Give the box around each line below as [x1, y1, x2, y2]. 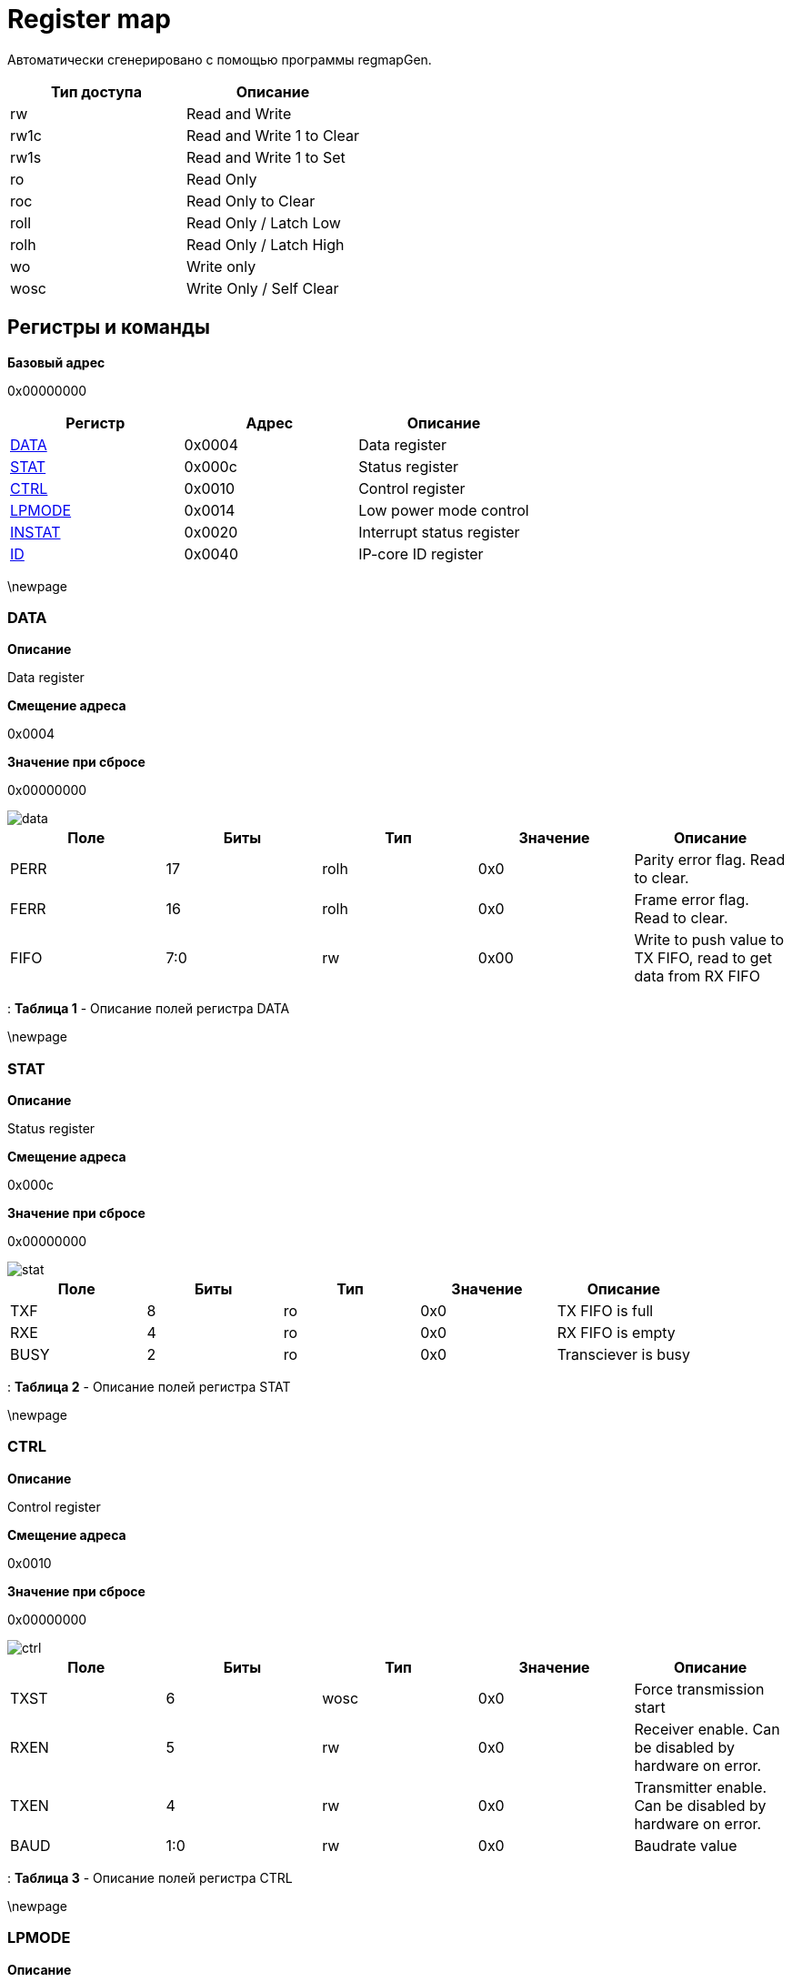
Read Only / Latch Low [185, 213, 341, 232]
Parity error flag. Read [634, 850, 786, 870]
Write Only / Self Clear [185, 278, 339, 297]
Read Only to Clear [185, 191, 316, 210]
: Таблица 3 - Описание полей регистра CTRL [7, 1869, 293, 1886]
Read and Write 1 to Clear [185, 126, 359, 145]
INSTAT [10, 522, 61, 541]
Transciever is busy [556, 1345, 691, 1364]
